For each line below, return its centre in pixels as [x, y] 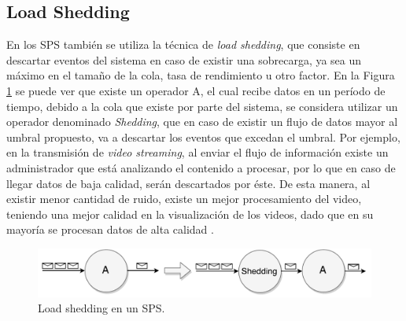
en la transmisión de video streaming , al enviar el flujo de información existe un [197, 152]
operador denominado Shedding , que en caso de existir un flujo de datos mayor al [202, 122]
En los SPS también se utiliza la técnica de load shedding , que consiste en [183, 44]
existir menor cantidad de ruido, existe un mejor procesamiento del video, [184, 199]
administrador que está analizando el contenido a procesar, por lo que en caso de [201, 167]
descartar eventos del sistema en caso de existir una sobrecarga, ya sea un [184, 59]
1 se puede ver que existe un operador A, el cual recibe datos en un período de [196, 90]
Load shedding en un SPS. [101, 308]
